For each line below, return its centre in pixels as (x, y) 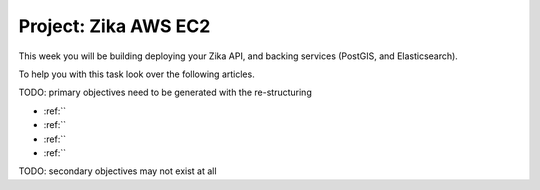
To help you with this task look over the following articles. (136, 74)
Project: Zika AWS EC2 (114, 26)
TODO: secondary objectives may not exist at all (117, 171)
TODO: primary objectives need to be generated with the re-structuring (165, 92)
